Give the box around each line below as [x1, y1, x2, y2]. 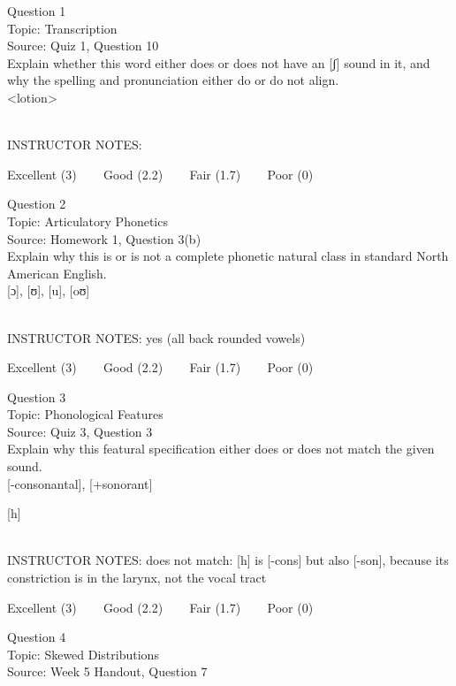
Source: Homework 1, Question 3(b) [7, 229, 201, 248]
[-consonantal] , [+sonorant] [7, 474, 153, 492]
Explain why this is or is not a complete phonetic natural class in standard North [7, 247, 449, 265]
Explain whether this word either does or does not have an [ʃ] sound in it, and [7, 53, 430, 72]
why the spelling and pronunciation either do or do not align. [7, 71, 339, 89]
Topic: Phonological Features [7, 405, 163, 423]
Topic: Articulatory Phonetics [7, 211, 168, 230]
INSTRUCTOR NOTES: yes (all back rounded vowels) [7, 328, 306, 347]
